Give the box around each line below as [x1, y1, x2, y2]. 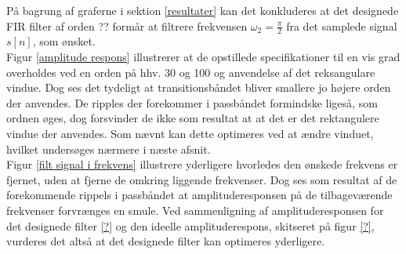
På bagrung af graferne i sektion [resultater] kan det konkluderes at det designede [6, 2, 399, 18]
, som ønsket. [32, 33, 96, 49]
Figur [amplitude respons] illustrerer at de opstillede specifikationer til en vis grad [6, 49, 401, 65]
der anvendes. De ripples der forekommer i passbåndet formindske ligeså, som [6, 94, 378, 111]
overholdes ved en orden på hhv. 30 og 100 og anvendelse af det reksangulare [6, 63, 375, 80]
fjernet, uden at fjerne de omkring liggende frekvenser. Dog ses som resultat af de [6, 171, 397, 187]
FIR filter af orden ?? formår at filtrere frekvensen [6, 17, 248, 34]
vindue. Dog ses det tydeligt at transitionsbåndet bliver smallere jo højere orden [6, 79, 391, 96]
